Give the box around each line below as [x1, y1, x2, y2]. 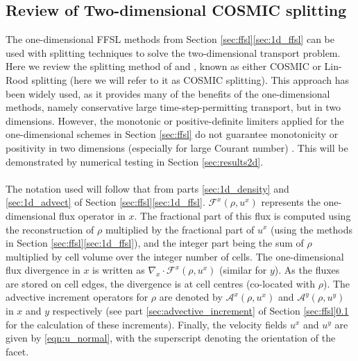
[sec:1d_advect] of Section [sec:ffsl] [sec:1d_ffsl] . [6, 195, 205, 209]
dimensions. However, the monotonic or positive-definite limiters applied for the [6, 113, 344, 127]
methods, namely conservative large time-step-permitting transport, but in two [6, 100, 341, 114]
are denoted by [159, 290, 223, 304]
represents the [261, 195, 321, 209]
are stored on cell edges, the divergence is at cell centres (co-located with [6, 276, 316, 290]
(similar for [219, 263, 267, 277]
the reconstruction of [6, 222, 94, 236]
